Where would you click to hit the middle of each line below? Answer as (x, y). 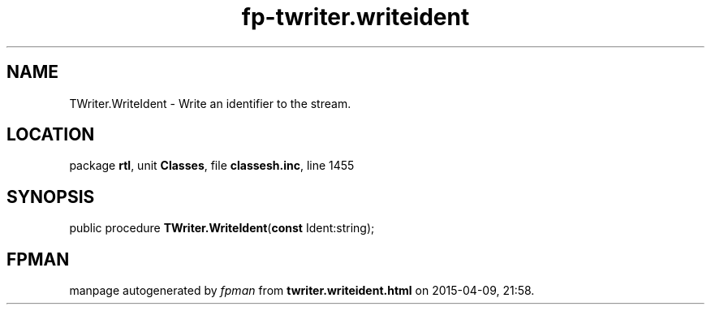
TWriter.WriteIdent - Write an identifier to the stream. (210, 103)
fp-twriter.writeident (355, 17)
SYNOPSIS (51, 197)
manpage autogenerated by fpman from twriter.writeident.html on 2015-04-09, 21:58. (302, 291)
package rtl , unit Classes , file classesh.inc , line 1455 (212, 166)
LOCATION (51, 135)
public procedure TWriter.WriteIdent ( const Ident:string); (222, 228)
